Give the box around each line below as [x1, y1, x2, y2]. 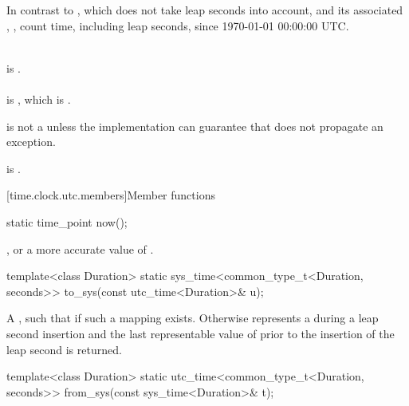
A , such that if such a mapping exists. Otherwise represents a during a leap [6, 309, 379, 326]
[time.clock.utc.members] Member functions [6, 187, 215, 203]
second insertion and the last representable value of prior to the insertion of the [6, 325, 395, 341]
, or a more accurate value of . [6, 240, 154, 257]
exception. [6, 133, 56, 150]
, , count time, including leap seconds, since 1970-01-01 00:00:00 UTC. [6, 17, 349, 34]
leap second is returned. [6, 341, 122, 357]
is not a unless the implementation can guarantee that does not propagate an [6, 117, 383, 134]
